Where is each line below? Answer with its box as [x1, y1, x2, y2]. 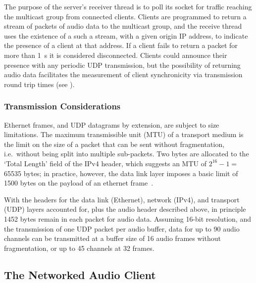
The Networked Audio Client [4, 267, 156, 282]
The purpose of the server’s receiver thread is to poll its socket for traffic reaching [4, 1, 252, 11]
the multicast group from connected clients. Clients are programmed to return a [4, 11, 247, 21]
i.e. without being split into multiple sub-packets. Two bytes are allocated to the [4, 148, 249, 159]
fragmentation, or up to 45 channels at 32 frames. [4, 242, 154, 253]
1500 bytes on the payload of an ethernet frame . [4, 178, 154, 188]
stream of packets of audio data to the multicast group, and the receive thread [4, 21, 242, 31]
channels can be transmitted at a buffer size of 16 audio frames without [4, 233, 221, 243]
